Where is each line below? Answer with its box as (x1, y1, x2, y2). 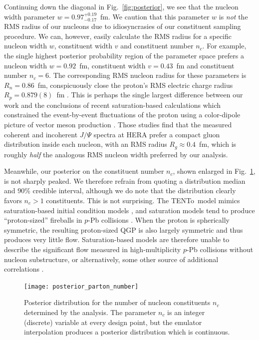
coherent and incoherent (4, 129, 78, 139)
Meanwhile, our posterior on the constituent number (4, 166, 164, 176)
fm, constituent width (79, 60, 146, 70)
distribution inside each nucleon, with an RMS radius (4, 139, 167, 149)
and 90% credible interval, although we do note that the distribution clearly (4, 185, 236, 196)
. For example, (202, 40, 247, 51)
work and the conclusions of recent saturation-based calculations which (4, 99, 221, 110)
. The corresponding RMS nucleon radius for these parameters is (49, 70, 247, 80)
